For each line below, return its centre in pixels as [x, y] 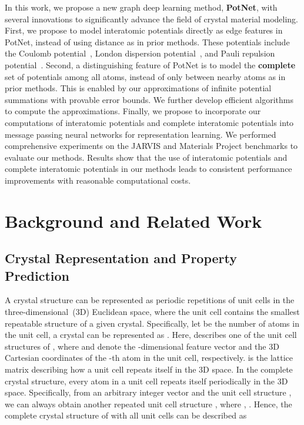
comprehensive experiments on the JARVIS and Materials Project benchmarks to [151, 146]
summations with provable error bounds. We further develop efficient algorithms [149, 99]
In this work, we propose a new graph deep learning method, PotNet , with [141, 7]
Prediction [37, 275]
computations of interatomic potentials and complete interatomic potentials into [149, 122]
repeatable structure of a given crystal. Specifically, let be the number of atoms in [152, 323]
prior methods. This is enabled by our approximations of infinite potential [138, 88]
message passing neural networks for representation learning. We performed [141, 134]
